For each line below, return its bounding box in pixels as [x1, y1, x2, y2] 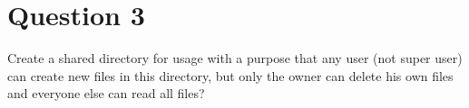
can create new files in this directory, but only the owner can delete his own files [7, 66, 454, 85]
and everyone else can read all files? [7, 84, 205, 103]
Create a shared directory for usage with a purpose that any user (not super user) [7, 49, 463, 67]
